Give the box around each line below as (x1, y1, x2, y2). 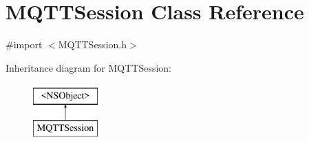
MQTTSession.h (58, 37, 127, 52)
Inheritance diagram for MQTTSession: (6, 60, 172, 74)
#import (6, 37, 43, 52)
